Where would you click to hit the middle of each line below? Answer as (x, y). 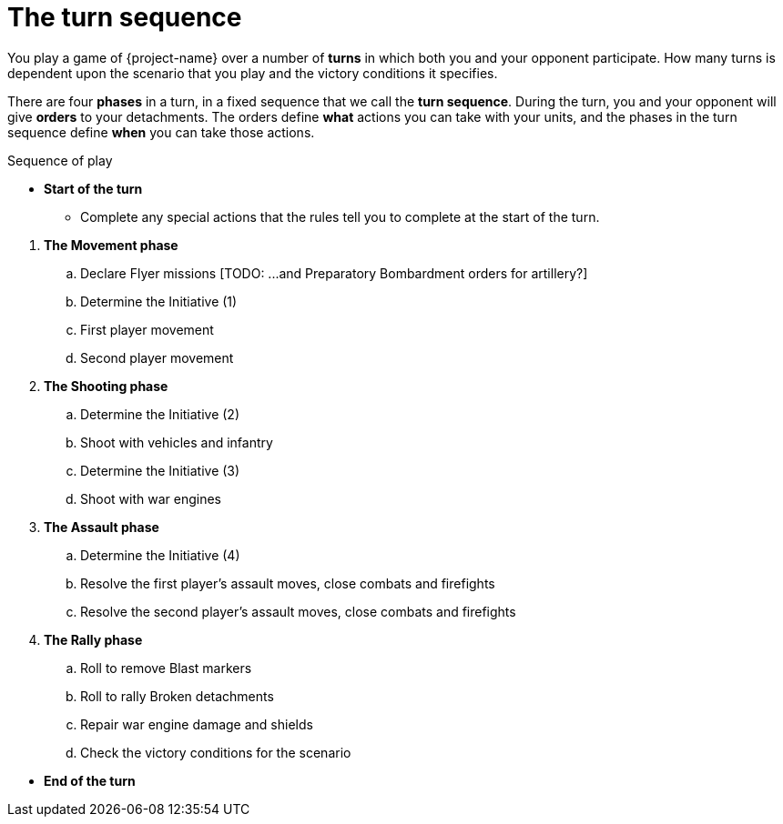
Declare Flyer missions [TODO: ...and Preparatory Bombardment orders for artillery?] (334, 273)
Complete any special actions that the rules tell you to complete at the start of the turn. (340, 216)
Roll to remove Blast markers (166, 668)
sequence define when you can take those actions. (161, 132)
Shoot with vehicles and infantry (177, 442)
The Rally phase (93, 639)
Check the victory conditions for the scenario (216, 752)
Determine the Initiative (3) (160, 470)
